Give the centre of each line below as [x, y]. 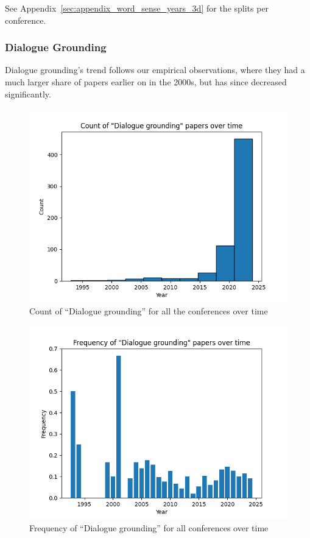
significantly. [28, 94]
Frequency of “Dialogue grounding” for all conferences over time [149, 527]
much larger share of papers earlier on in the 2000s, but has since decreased [146, 82]
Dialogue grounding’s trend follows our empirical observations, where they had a [155, 70]
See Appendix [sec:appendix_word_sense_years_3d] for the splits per [137, 8]
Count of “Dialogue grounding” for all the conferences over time [149, 310]
